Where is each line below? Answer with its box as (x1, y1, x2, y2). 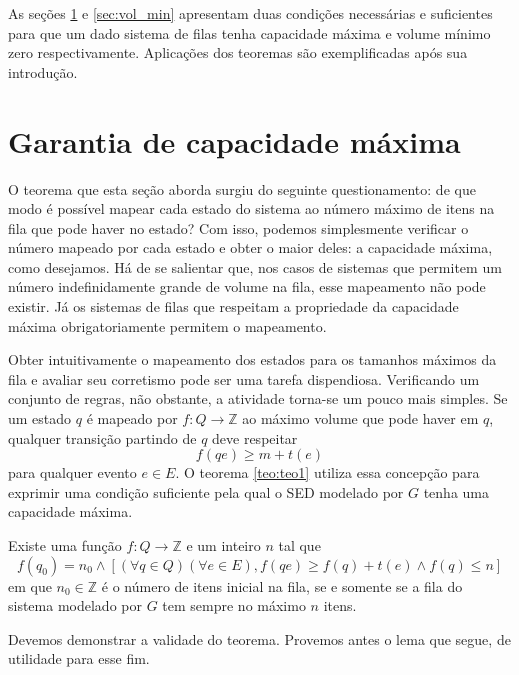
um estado (8, 408, 72, 429)
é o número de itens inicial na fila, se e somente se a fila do (101, 575, 463, 596)
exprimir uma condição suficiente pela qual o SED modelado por (8, 481, 404, 502)
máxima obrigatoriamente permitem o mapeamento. (8, 315, 327, 336)
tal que (278, 535, 321, 555)
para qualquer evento (8, 462, 137, 483)
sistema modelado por (8, 595, 142, 616)
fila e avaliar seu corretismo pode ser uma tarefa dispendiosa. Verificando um (8, 368, 480, 389)
